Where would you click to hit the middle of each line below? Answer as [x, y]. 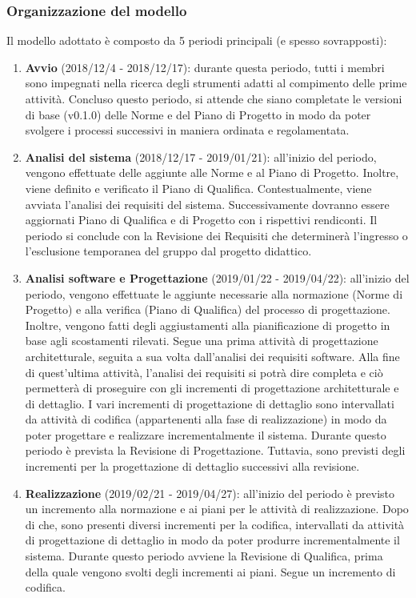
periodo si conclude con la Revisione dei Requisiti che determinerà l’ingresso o [216, 235]
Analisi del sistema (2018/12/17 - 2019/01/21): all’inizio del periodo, [201, 157]
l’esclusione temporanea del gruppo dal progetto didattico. [168, 251]
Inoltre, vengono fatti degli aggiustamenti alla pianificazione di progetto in [208, 325]
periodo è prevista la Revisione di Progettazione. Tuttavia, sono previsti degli [215, 450]
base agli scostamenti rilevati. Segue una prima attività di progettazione [202, 341]
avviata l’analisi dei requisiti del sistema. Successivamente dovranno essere [207, 204]
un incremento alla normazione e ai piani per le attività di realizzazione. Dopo [217, 509]
